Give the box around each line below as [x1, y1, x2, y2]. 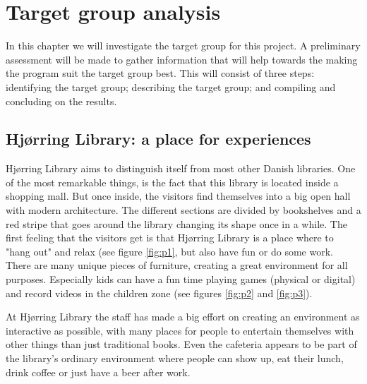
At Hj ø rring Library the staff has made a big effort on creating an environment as [6, 309, 360, 324]
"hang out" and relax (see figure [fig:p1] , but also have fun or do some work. [6, 244, 333, 258]
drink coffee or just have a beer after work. [6, 364, 191, 379]
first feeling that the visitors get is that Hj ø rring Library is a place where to [6, 230, 334, 245]
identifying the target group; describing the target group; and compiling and [6, 79, 336, 94]
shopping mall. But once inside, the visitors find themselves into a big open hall [6, 188, 351, 203]
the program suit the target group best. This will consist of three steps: [6, 66, 315, 80]
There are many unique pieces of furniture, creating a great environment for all [6, 258, 348, 272]
